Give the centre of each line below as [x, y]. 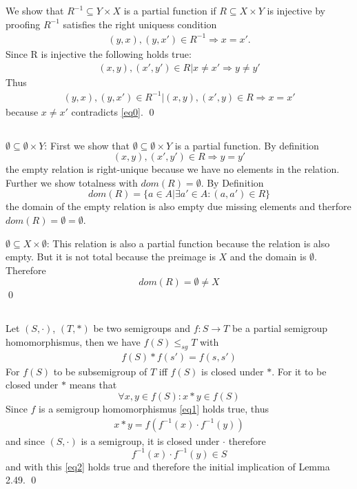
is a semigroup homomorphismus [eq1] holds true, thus [154, 408]
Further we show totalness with [72, 182]
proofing [23, 24]
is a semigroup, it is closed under [150, 440]
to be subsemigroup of [100, 371]
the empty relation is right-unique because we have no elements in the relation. [173, 169]
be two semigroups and [142, 328]
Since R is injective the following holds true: [99, 53]
